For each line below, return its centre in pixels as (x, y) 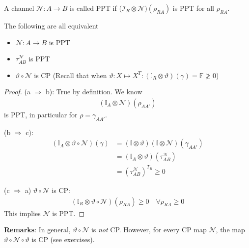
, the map (230, 230)
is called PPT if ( (96, 8)
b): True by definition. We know (94, 92)
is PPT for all (193, 8)
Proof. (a (17, 92)
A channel (19, 8)
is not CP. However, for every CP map (149, 230)
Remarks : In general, (37, 230)
